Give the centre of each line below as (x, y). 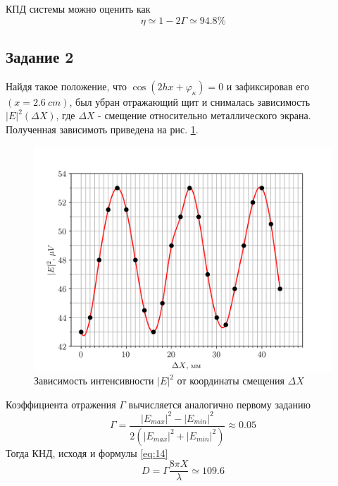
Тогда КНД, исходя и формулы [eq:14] (87, 452)
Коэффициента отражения (61, 404)
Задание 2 (40, 56)
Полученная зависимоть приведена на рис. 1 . (102, 129)
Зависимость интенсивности (94, 381)
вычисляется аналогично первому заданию (220, 404)
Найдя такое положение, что (67, 86)
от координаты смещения (231, 381)
